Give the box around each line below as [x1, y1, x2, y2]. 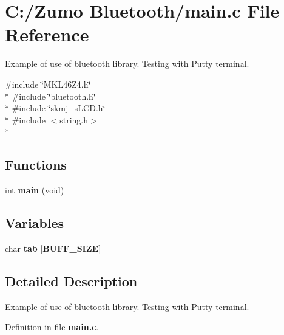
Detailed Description [5, 271, 138, 290]
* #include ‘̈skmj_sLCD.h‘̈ [5, 102, 106, 114]
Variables [5, 213, 64, 232]
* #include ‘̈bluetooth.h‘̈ [5, 89, 96, 102]
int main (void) [5, 184, 64, 196]
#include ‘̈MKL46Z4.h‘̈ [5, 77, 91, 90]
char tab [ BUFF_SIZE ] [5, 241, 101, 254]
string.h [59, 113, 89, 126]
